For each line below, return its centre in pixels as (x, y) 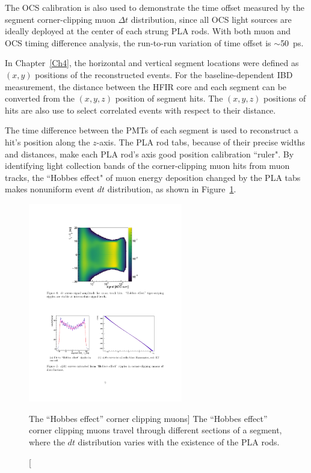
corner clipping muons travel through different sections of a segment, (155, 430)
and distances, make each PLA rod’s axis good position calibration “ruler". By (149, 154)
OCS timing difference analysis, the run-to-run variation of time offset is (138, 42)
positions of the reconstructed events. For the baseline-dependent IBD (164, 74)
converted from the (40, 98)
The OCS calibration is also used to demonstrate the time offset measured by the (155, 7)
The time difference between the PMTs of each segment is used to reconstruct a (152, 130)
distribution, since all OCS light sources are (211, 19)
